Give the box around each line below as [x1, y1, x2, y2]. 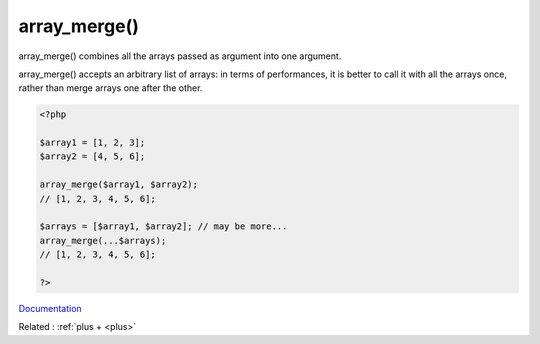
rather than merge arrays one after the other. [18, 82, 203, 94]
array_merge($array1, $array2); [39, 179, 199, 190]
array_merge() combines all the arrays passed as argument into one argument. [18, 50, 342, 62]
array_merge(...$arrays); [39, 235, 167, 246]
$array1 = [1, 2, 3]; [39, 137, 146, 149]
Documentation [18, 302, 82, 314]
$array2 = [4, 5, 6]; [39, 151, 146, 162]
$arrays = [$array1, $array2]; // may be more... [39, 221, 288, 232]
